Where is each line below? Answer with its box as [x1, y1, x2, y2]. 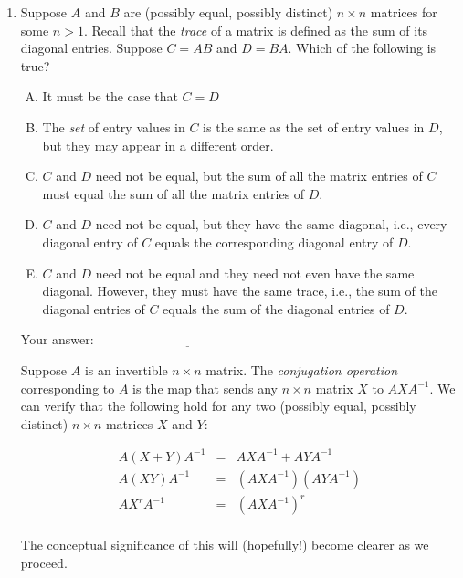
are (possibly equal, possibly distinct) [123, 3, 333, 21]
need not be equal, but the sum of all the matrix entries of [95, 166, 423, 185]
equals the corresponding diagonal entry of [154, 232, 394, 251]
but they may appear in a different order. [42, 135, 274, 154]
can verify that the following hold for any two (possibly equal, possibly [20, 396, 416, 415]
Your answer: [20, 330, 94, 349]
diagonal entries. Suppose [20, 38, 163, 58]
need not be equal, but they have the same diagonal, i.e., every [95, 215, 447, 234]
